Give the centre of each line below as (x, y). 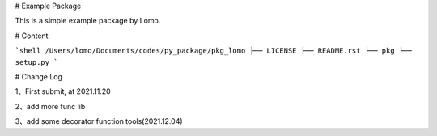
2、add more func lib (50, 106)
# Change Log (39, 76)
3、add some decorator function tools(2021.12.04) (99, 121)
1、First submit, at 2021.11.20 (63, 91)
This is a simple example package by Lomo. (88, 21)
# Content (32, 36)
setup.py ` (36, 62)
